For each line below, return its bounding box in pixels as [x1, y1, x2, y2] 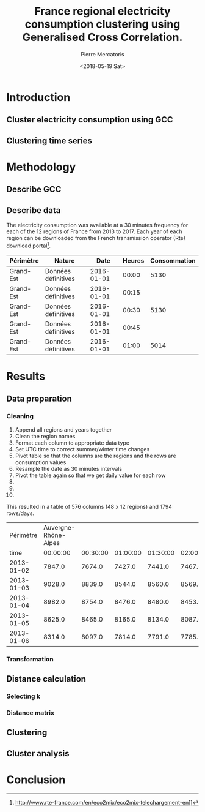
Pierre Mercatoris [81, 50, 124, 58]
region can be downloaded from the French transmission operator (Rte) [6, 235, 186, 242]
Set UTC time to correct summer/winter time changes [15, 445, 150, 453]
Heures [123, 256, 145, 265]
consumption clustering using [24, 17, 181, 31]
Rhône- [43, 531, 66, 539]
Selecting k [6, 692, 41, 701]
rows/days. [6, 509, 35, 517]
